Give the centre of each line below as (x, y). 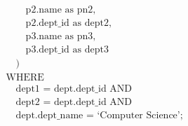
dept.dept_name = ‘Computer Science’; (99, 116)
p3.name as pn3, (61, 37)
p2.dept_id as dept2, (68, 23)
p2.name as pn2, (61, 10)
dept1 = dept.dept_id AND (74, 89)
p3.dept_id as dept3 (67, 50)
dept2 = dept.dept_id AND (74, 103)
